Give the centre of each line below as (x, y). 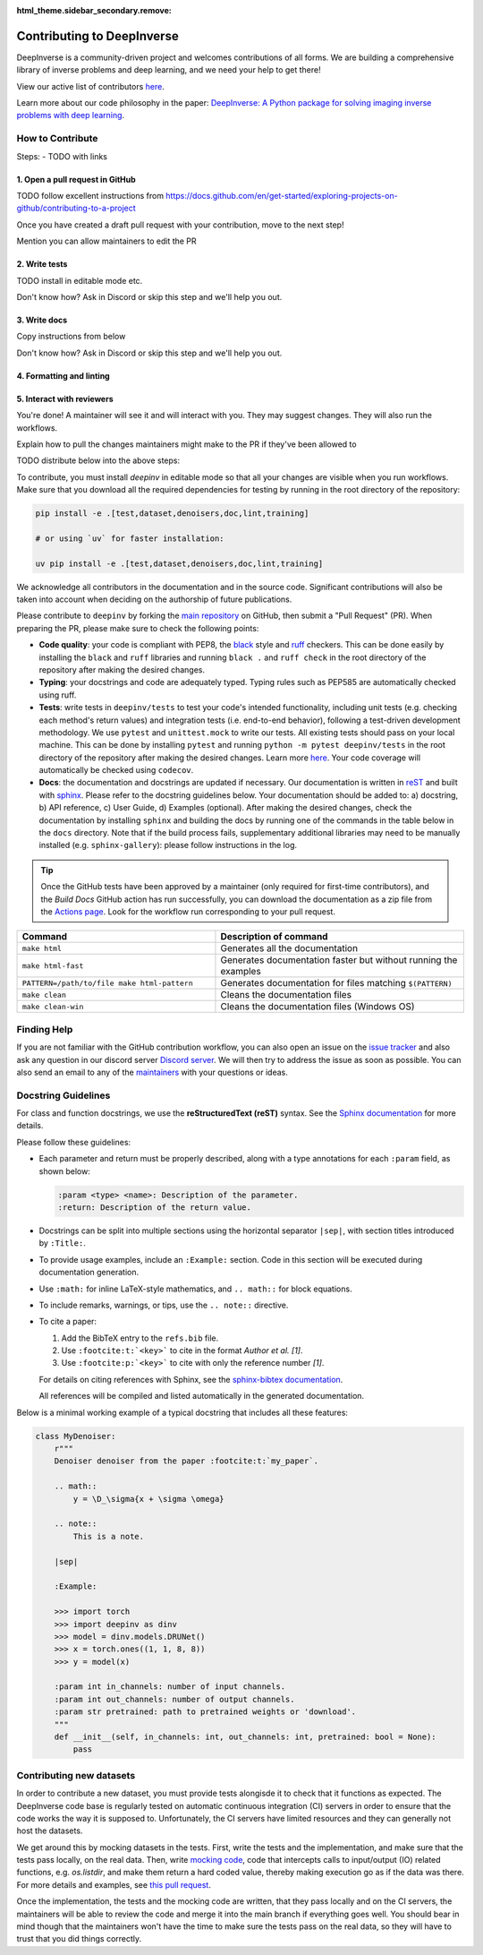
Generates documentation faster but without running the (339, 960)
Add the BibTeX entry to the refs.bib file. (140, 1338)
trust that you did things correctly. (79, 1939)
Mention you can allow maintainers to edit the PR (106, 241)
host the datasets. (50, 1831)
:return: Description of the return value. (155, 1207)
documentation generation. (89, 1273)
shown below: (65, 1171)
